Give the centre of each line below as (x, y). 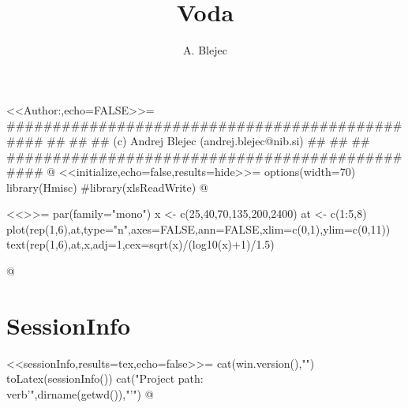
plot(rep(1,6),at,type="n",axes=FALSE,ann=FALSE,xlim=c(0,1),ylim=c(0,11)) (198, 228)
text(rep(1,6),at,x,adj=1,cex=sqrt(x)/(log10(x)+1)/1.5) (140, 244)
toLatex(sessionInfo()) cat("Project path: (105, 378)
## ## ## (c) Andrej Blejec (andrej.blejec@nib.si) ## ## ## (208, 140)
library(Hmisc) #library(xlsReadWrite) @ (107, 187)
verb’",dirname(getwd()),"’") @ (80, 393)
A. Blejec (205, 50)
